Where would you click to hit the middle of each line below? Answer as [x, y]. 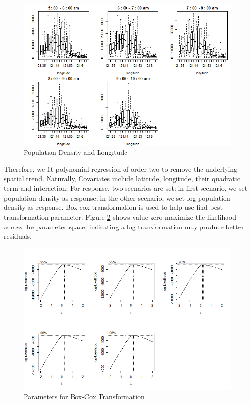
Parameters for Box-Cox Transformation [84, 396]
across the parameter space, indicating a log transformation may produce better [124, 226]
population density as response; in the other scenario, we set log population [117, 197]
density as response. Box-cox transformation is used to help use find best [113, 207]
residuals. [18, 236]
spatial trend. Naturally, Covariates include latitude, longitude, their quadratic [122, 178]
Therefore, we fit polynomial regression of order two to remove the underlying [121, 169]
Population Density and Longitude [75, 152]
